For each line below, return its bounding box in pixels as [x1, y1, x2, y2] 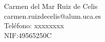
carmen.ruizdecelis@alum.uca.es [4, 10, 101, 21]
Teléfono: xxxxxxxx [4, 20, 64, 31]
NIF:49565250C [4, 30, 52, 40]
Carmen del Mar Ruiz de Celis [4, 1, 98, 11]
